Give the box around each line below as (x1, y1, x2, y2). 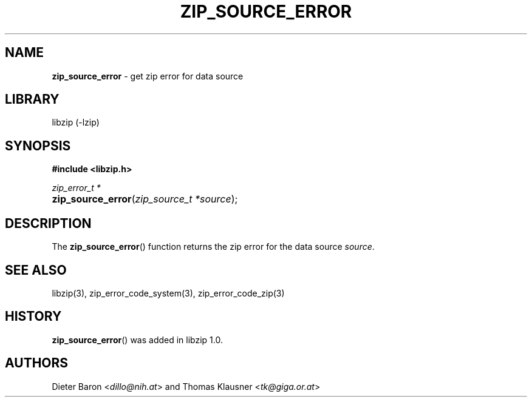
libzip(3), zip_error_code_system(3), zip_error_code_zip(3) (52, 287, 285, 298)
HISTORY (5, 309, 62, 324)
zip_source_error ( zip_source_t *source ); (52, 193, 238, 206)
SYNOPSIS (5, 138, 71, 153)
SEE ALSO (5, 262, 67, 278)
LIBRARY (5, 92, 60, 107)
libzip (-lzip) (52, 117, 100, 128)
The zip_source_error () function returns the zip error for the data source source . (52, 241, 375, 252)
